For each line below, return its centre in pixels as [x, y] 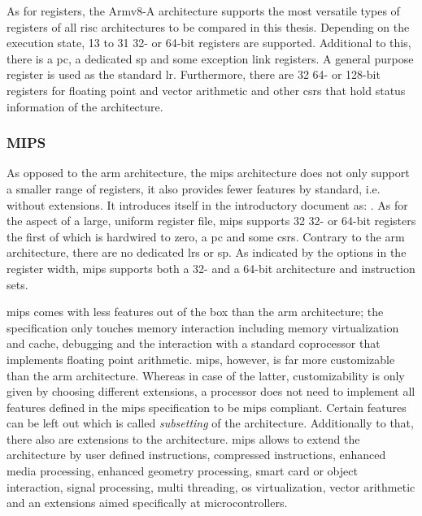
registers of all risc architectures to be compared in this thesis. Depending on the [208, 26]
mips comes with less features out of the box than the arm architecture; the [195, 312]
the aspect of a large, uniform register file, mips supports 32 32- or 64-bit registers [211, 221]
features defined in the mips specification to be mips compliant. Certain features [207, 407]
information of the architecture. [85, 106]
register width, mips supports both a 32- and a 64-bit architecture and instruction [211, 268]
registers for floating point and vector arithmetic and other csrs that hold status [206, 90]
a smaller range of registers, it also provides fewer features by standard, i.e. [194, 188]
